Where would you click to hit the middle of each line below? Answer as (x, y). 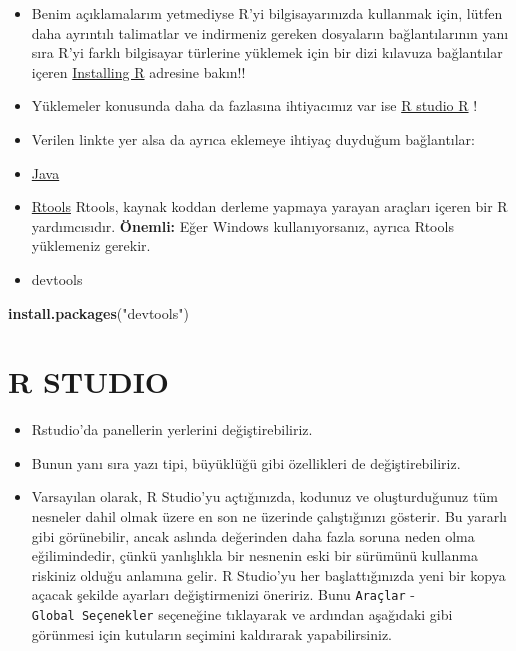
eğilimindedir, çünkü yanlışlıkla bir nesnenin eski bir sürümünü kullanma (255, 555)
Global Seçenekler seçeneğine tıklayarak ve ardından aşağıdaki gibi (242, 614)
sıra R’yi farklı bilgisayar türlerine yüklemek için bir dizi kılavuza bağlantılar (267, 52)
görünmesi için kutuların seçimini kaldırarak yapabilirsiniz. (212, 633)
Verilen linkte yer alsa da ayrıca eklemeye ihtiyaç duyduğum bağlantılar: (253, 138)
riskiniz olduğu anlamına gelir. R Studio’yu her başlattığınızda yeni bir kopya (268, 574)
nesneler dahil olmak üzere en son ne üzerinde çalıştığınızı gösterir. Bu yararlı (269, 516)
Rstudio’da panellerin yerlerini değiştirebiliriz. (172, 429)
